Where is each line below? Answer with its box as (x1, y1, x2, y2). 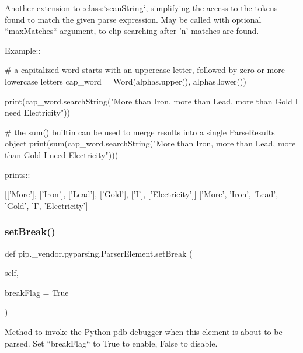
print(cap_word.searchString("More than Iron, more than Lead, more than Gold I (5, 95, 298, 107)
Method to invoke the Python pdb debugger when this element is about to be (5, 325, 283, 337)
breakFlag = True (5, 286, 69, 298)
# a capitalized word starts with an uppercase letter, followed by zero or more (5, 64, 285, 76)
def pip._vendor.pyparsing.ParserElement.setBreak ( (5, 247, 193, 259)
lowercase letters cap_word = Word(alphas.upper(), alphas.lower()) (5, 75, 246, 87)
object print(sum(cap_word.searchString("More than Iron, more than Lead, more (5, 137, 296, 149)
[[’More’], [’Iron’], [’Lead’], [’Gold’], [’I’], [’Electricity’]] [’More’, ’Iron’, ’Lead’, (5, 188, 278, 200)
